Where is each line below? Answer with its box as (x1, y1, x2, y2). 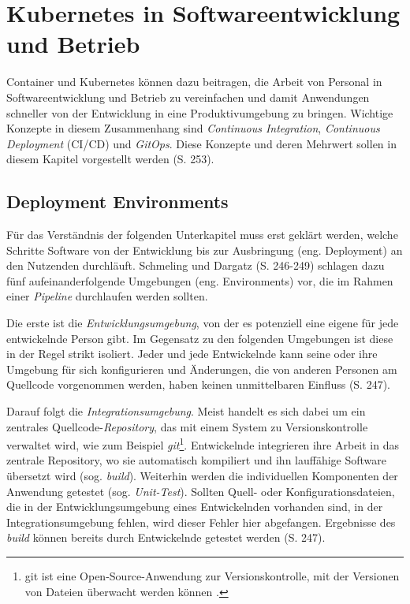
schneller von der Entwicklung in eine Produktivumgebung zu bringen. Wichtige (6, 104, 393, 121)
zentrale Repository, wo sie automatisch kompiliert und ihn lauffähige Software (6, 452, 387, 468)
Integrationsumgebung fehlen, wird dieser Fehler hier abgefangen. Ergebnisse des (6, 513, 396, 530)
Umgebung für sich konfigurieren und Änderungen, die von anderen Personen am (6, 360, 397, 377)
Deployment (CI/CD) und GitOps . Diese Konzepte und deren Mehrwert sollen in (6, 135, 397, 151)
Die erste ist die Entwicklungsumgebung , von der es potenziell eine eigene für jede (6, 315, 399, 331)
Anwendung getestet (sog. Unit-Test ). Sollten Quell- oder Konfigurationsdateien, (6, 483, 395, 499)
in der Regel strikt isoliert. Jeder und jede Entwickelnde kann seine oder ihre (6, 345, 378, 362)
